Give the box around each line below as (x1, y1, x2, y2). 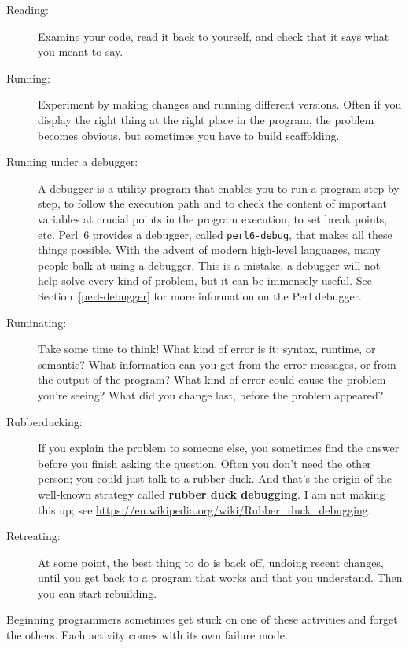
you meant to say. (38, 43, 123, 60)
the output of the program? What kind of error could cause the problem (38, 371, 386, 388)
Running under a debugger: (6, 153, 138, 170)
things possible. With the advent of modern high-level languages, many (38, 241, 381, 258)
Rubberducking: (6, 413, 83, 429)
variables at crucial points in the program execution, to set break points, (38, 210, 388, 226)
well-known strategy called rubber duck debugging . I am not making (38, 485, 385, 502)
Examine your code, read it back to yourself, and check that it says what (38, 28, 389, 44)
